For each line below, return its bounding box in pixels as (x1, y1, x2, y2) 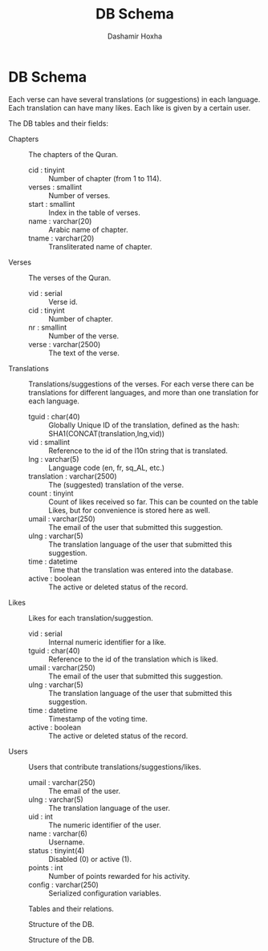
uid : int (28, 811, 54, 821)
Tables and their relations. (28, 904, 115, 913)
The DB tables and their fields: (8, 118, 108, 128)
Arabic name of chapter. (48, 225, 128, 234)
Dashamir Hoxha (107, 31, 163, 41)
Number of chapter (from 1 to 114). (48, 173, 162, 183)
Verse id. (48, 297, 78, 306)
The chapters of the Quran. (28, 149, 119, 159)
